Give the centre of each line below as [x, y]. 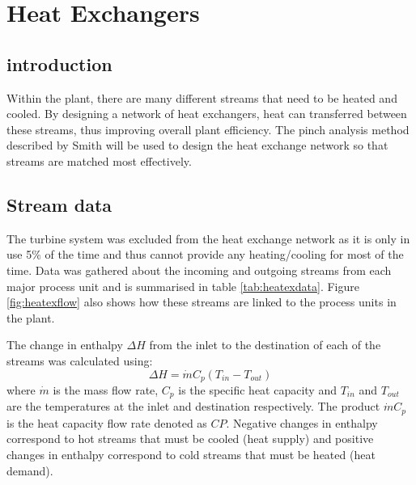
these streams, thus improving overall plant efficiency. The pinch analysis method [208, 129]
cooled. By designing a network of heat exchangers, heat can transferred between [207, 114]
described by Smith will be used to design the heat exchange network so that [197, 145]
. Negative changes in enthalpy [302, 422]
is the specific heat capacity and [257, 389]
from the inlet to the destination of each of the [265, 345]
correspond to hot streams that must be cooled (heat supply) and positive [190, 439]
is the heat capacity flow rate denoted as [107, 422]
